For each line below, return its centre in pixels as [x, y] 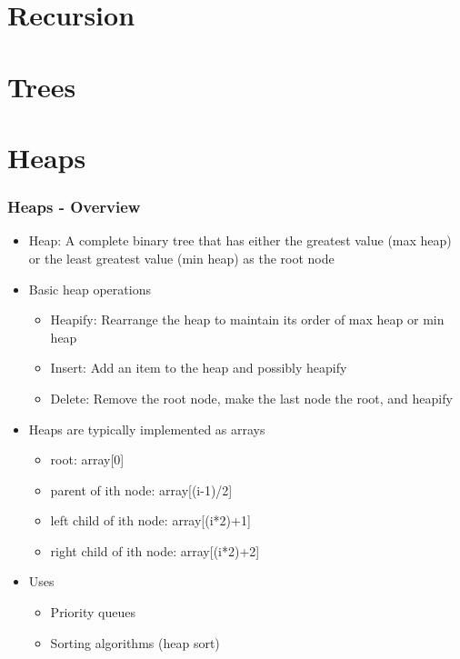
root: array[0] [87, 459]
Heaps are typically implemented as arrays [147, 429]
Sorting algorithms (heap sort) [135, 642]
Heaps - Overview [74, 207]
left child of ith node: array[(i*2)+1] [150, 520]
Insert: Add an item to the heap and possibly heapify [199, 368]
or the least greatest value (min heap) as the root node [181, 258]
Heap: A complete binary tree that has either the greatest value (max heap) [240, 240]
